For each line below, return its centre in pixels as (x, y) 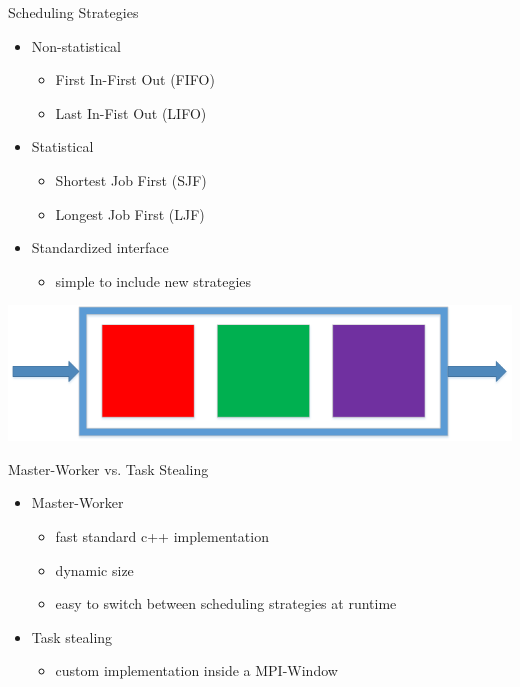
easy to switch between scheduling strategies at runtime (226, 603)
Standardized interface (100, 247)
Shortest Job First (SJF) (131, 179)
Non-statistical (76, 45)
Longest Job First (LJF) (130, 213)
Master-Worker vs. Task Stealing (108, 468)
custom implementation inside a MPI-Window (196, 670)
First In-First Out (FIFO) (135, 79)
